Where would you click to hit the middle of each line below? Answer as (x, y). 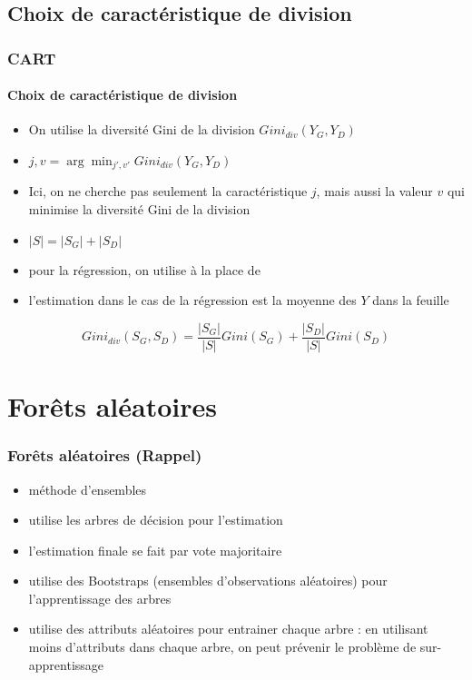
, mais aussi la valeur (374, 191)
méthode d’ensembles (88, 489)
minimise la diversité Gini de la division (139, 209)
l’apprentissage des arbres (100, 598)
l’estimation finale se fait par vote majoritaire (155, 550)
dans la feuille (411, 300)
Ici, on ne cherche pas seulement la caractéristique (168, 191)
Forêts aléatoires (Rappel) (105, 455)
